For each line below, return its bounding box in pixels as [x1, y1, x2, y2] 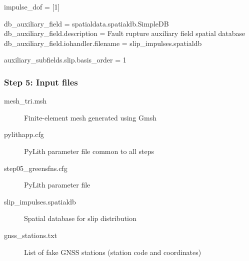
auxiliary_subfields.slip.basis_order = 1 [4, 54, 126, 65]
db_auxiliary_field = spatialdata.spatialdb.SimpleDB [4, 18, 169, 28]
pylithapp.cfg [4, 129, 44, 139]
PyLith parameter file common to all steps [24, 145, 154, 156]
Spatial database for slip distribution [24, 213, 136, 223]
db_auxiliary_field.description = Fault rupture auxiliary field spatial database [4, 28, 245, 38]
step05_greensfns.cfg [4, 162, 67, 173]
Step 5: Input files [4, 75, 78, 88]
